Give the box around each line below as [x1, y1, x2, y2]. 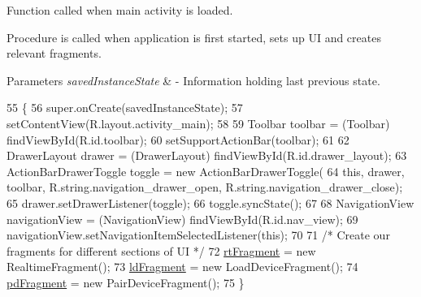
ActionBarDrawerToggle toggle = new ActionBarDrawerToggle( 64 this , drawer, [7, 162, 405, 179]
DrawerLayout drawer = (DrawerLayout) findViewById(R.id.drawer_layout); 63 [7, 147, 407, 164]
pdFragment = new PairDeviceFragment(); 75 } [7, 273, 245, 291]
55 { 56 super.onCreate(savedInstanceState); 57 [7, 99, 243, 116]
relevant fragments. [7, 45, 102, 62]
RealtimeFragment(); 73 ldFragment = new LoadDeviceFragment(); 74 [7, 258, 358, 275]
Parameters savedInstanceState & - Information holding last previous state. [7, 71, 380, 88]
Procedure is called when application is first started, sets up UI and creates [7, 28, 381, 45]
